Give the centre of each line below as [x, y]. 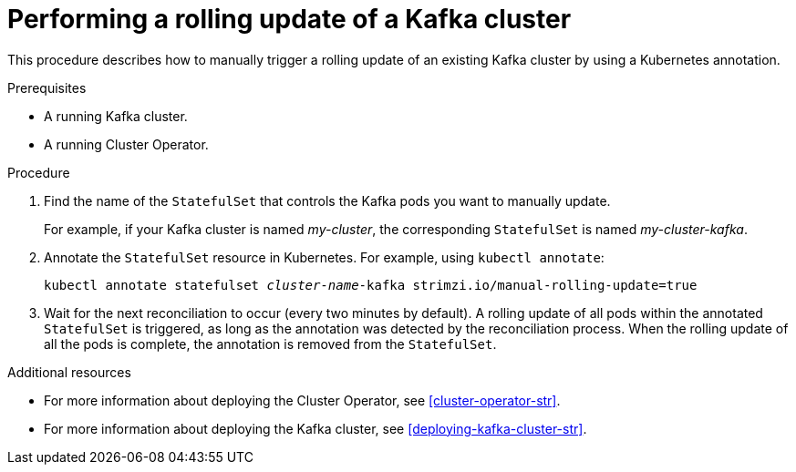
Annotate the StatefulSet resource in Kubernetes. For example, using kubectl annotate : [324, 257]
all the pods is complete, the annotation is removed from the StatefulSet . [270, 344]
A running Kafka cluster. [116, 116]
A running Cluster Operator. [126, 144]
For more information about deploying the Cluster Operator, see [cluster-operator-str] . [302, 400]
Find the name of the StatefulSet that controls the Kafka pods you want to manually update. [327, 200]
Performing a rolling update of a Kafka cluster [289, 19]
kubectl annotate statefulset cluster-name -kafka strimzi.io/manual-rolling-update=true [371, 285]
